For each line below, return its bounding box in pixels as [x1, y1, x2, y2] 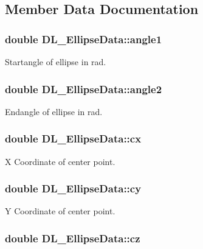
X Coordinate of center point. [5, 155, 115, 167]
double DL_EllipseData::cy [5, 181, 142, 196]
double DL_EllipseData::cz [5, 230, 140, 245]
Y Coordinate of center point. [5, 205, 115, 217]
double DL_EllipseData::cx [5, 131, 142, 146]
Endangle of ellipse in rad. [5, 105, 103, 117]
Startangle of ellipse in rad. [5, 55, 106, 68]
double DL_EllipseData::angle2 [5, 81, 162, 96]
